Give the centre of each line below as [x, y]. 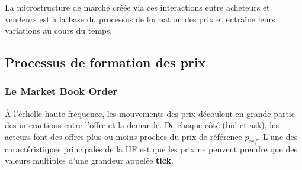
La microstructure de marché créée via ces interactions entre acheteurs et [137, 7]
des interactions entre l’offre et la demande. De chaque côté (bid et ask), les [142, 125]
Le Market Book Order [61, 91]
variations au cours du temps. [59, 30]
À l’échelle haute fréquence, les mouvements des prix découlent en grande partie [150, 113]
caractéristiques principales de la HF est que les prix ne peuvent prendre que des [151, 148]
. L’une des [278, 136]
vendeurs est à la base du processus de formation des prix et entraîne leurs [140, 19]
